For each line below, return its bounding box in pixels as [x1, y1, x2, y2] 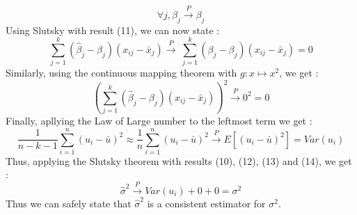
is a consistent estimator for [147, 196, 266, 210]
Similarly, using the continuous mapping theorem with [6, 65, 237, 80]
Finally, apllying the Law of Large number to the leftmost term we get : [6, 113, 312, 128]
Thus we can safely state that [6, 196, 132, 210]
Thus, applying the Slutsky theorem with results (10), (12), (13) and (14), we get [6, 153, 352, 168]
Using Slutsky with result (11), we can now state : [6, 22, 220, 37]
